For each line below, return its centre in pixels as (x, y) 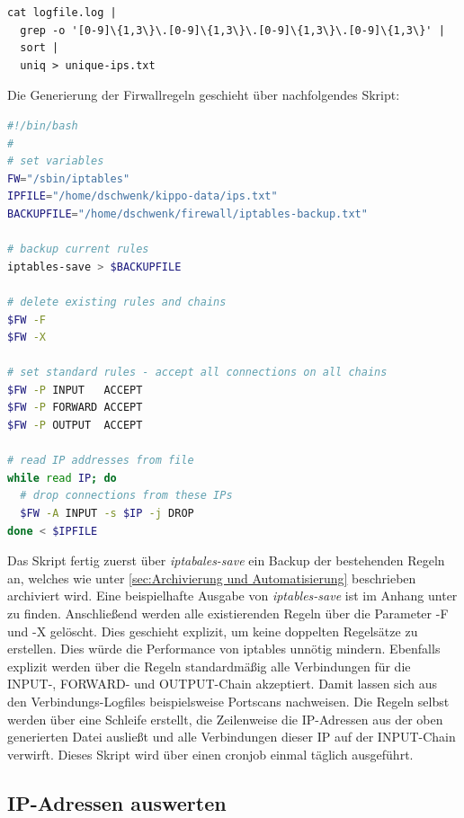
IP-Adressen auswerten (117, 802)
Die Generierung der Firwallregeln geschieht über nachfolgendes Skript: (204, 95)
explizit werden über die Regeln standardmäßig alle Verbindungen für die (209, 666)
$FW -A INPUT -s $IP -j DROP (107, 514)
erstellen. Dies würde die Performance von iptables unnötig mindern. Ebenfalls (224, 649)
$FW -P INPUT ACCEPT (75, 390)
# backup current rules (78, 249)
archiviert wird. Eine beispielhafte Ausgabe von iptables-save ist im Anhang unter (232, 596)
